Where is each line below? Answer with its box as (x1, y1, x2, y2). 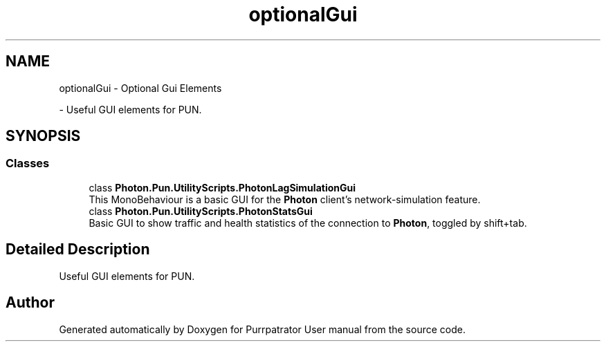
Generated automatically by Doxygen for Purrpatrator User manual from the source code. (59, 323, 466, 335)
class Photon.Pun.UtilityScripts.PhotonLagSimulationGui (89, 181, 356, 194)
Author (6, 294, 55, 312)
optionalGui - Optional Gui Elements (59, 82, 222, 94)
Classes (6, 156, 50, 171)
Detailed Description (6, 241, 150, 259)
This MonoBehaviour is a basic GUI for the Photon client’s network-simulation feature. (89, 193, 481, 205)
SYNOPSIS (6, 127, 81, 145)
